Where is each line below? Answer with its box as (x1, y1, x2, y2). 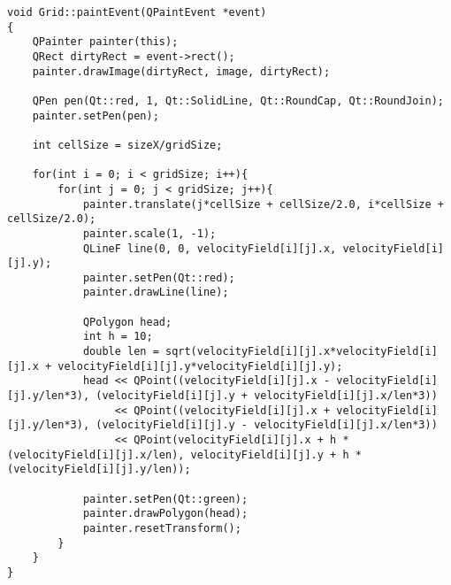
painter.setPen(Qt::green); (82, 492, 248, 505)
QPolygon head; (82, 315, 172, 328)
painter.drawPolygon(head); (82, 507, 248, 520)
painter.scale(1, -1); (82, 227, 217, 240)
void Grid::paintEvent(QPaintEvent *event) (7, 6, 267, 19)
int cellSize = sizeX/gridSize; (32, 138, 223, 151)
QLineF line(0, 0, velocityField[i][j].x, (82, 242, 337, 255)
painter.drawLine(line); (82, 286, 229, 299)
